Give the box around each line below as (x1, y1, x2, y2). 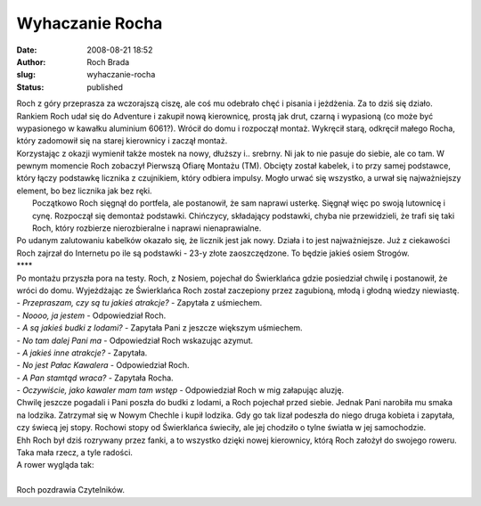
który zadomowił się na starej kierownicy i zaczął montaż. (16, 135, 228, 146)
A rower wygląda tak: (16, 460, 94, 470)
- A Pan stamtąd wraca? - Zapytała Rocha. (16, 372, 174, 383)
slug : (16, 69, 36, 80)
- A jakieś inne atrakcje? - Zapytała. (16, 347, 148, 358)
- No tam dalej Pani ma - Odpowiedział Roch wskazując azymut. (16, 335, 254, 346)
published (86, 81, 124, 93)
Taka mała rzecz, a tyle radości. (16, 447, 134, 458)
